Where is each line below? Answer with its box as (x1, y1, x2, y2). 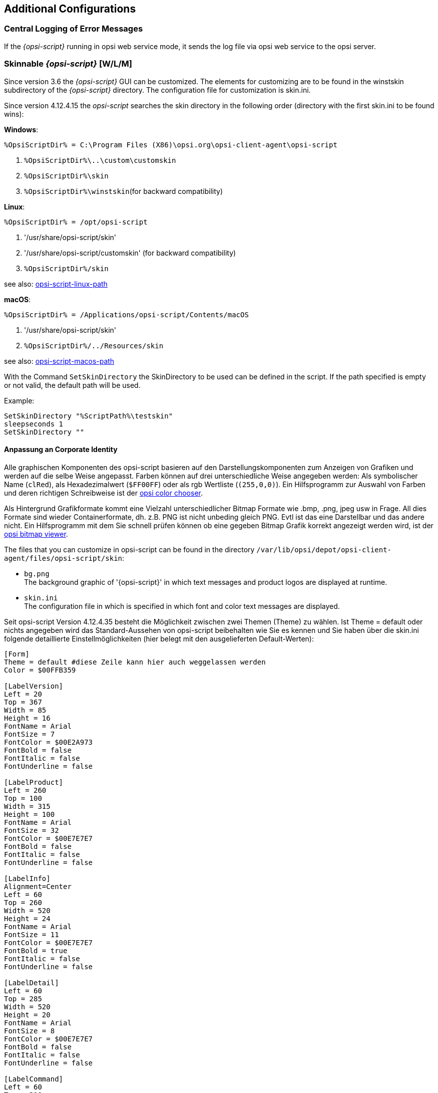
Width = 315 (4, 802, 51, 810)
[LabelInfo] (4, 874, 51, 883)
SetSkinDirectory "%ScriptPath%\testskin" (4, 411, 173, 420)
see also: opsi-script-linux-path (4, 279, 108, 288)
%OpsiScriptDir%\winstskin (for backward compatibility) (24, 186, 223, 195)
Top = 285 (4, 994, 42, 1003)
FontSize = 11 (4, 930, 59, 939)
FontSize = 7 (4, 730, 55, 738)
